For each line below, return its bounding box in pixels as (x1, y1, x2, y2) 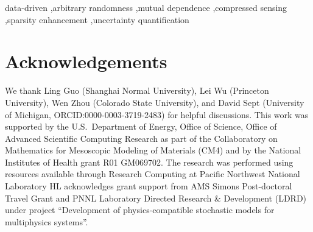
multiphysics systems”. (5, 215, 88, 228)
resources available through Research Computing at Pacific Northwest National (5, 167, 300, 180)
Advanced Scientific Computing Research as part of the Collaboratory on (5, 132, 278, 144)
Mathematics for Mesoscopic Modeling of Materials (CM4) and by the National (5, 144, 301, 156)
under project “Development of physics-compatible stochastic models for (5, 203, 275, 216)
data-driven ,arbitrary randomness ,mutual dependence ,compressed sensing (5, 1, 287, 13)
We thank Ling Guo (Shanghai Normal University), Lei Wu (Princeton (5, 84, 269, 97)
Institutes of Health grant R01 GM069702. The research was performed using (5, 155, 294, 168)
